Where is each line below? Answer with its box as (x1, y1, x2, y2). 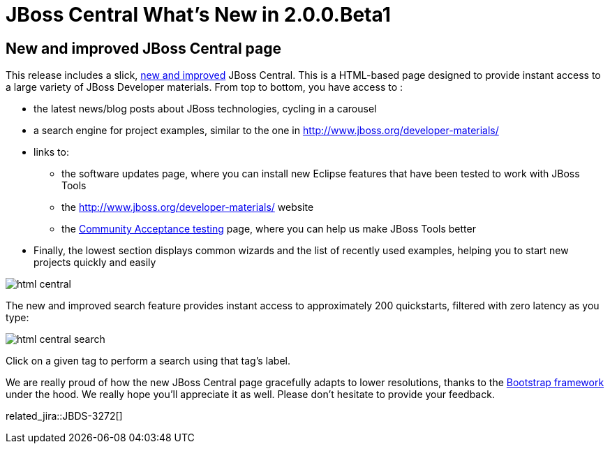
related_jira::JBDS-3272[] (6, 410, 123, 422)
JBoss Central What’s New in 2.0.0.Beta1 (6, 3, 391, 27)
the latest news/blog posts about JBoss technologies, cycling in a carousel (34, 103, 377, 115)
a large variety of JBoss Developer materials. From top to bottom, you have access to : (6, 81, 403, 94)
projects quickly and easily (34, 256, 156, 269)
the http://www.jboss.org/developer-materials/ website (61, 201, 314, 214)
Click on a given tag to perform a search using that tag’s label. (6, 355, 290, 367)
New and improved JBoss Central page (6, 39, 281, 57)
